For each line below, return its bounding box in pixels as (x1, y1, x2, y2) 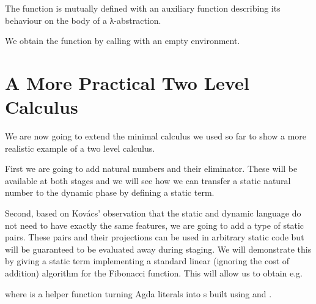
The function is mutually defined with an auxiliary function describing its (5, 2, 281, 14)
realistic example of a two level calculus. (5, 141, 155, 154)
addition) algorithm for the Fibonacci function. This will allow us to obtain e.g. (5, 267, 303, 280)
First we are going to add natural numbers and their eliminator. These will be (5, 162, 298, 175)
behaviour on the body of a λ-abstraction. (5, 13, 161, 26)
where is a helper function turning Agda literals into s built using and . (5, 287, 272, 300)
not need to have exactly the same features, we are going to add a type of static (5, 218, 304, 231)
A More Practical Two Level (5, 70, 249, 95)
